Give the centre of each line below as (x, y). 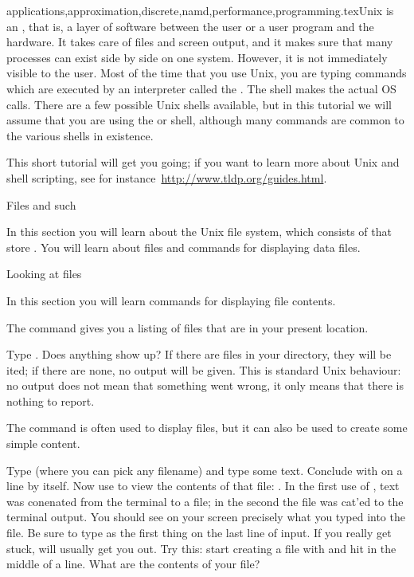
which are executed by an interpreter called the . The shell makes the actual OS (201, 88)
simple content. (43, 444)
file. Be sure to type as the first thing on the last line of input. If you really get (199, 533)
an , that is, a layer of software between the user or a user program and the (190, 26)
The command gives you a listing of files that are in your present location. (187, 327)
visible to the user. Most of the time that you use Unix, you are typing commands (207, 73)
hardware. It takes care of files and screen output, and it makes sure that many (200, 42)
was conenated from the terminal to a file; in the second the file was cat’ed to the (205, 501)
